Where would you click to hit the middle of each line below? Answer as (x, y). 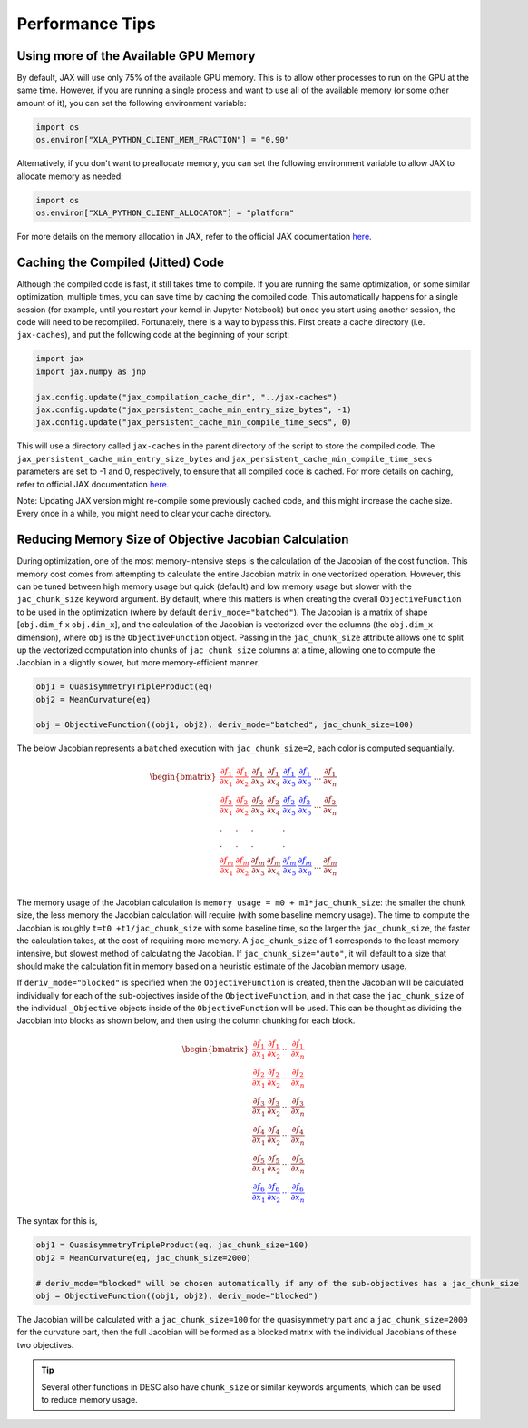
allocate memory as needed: (70, 176)
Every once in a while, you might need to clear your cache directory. (144, 514)
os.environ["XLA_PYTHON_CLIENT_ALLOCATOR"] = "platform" (165, 212)
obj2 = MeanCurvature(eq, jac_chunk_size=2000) (143, 1258)
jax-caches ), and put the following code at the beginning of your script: (153, 335)
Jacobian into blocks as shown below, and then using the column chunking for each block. (186, 1020)
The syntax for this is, (57, 1221)
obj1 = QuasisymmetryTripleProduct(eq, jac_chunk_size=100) (172, 1245)
